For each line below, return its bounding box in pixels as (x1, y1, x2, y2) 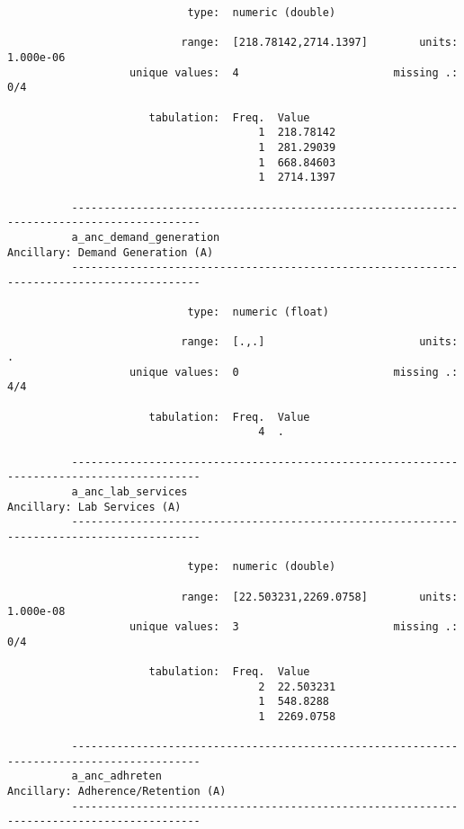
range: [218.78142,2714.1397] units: (181, 36, 459, 49)
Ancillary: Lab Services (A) (7, 500, 182, 513)
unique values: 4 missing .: (129, 66, 459, 79)
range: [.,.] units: (181, 335, 459, 349)
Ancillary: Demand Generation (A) (7, 245, 214, 259)
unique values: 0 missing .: (129, 365, 459, 379)
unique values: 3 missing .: (129, 620, 459, 633)
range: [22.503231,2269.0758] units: (181, 590, 459, 603)
